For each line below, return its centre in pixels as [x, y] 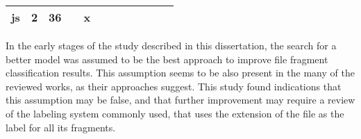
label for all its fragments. [61, 127]
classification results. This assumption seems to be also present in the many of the [180, 73]
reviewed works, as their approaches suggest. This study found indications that [174, 86]
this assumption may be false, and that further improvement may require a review [180, 100]
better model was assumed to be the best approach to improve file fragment [167, 59]
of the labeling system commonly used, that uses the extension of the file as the [175, 113]
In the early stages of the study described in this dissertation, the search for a [171, 45]
